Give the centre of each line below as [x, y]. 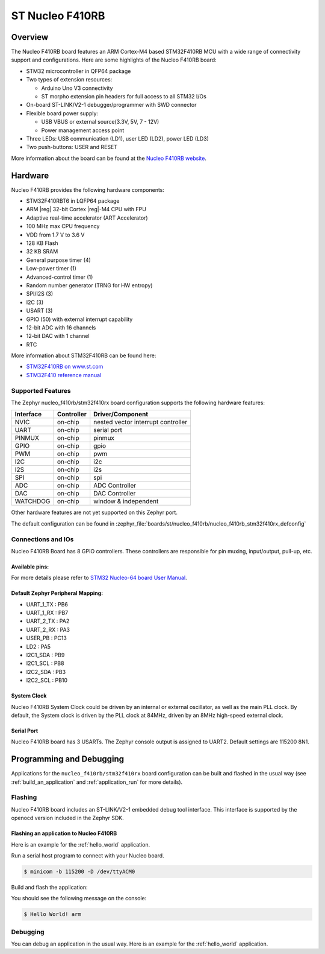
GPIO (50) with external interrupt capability [79, 319]
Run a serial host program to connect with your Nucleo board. [88, 856]
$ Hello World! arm [52, 914]
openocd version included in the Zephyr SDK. [68, 818]
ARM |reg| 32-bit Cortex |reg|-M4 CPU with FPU [86, 209]
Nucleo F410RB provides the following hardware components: [88, 189]
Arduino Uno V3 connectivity [77, 88]
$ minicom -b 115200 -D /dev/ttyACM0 [79, 871]
